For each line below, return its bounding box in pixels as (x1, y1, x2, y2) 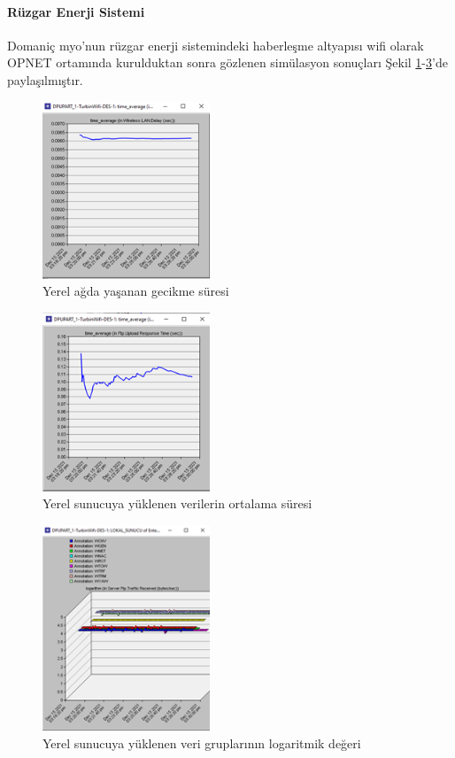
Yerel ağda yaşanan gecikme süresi (42, 282, 229, 300)
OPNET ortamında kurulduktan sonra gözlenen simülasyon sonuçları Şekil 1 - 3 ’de (7, 53, 448, 72)
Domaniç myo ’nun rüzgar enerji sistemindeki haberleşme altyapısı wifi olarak (7, 35, 424, 54)
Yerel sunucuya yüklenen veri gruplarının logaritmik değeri (42, 733, 361, 752)
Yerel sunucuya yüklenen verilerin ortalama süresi (42, 494, 312, 513)
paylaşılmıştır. (7, 70, 83, 89)
